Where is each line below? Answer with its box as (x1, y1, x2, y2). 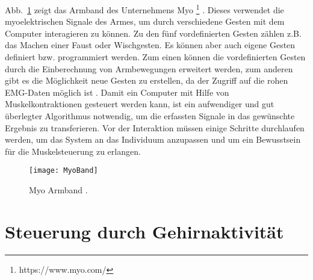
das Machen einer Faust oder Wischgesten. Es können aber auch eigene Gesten (5, 39, 296, 51)
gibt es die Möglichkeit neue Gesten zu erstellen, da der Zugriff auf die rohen (5, 74, 288, 87)
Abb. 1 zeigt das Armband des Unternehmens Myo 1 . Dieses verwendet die (5, 2, 284, 16)
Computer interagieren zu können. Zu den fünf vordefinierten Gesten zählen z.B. (5, 26, 302, 39)
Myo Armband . (29, 184, 88, 196)
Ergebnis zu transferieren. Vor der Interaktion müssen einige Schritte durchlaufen (5, 121, 305, 134)
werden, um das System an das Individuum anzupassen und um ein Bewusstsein (5, 133, 301, 146)
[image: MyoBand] (29, 166, 98, 175)
